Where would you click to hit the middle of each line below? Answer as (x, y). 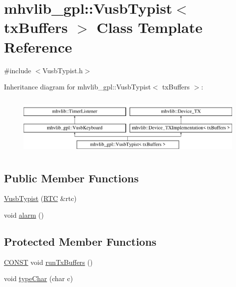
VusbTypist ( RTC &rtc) (40, 198)
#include (18, 70)
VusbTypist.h (63, 70)
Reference (38, 46)
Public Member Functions (71, 178)
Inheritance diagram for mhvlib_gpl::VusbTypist (77, 87)
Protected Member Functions (80, 242)
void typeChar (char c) (39, 278)
